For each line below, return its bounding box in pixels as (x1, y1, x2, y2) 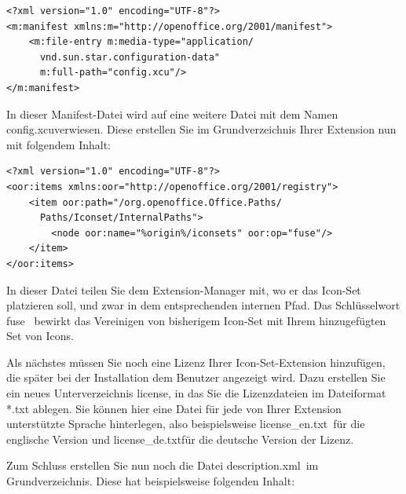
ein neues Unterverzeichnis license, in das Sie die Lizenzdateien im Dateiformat (6, 385, 386, 401)
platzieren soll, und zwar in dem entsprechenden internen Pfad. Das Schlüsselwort (6, 297, 401, 313)
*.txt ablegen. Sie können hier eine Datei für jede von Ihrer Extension (6, 400, 342, 416)
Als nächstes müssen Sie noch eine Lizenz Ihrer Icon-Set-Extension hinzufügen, (6, 353, 386, 370)
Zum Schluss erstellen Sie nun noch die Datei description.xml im (6, 457, 319, 474)
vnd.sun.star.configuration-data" (39, 51, 221, 63)
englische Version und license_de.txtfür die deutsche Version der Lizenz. (6, 430, 354, 447)
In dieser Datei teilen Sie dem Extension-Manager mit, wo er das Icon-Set (6, 281, 361, 298)
